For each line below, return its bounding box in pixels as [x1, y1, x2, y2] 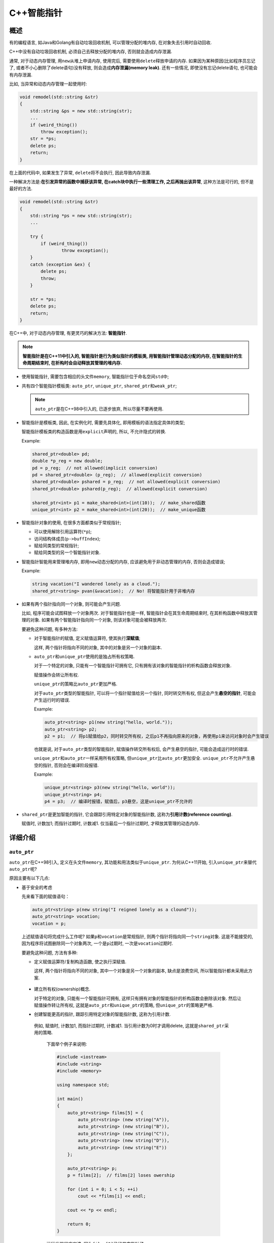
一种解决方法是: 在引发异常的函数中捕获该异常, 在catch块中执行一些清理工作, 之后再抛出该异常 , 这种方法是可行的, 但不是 [9, 178, 254, 184]
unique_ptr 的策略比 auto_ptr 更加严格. [34, 681, 118, 687]
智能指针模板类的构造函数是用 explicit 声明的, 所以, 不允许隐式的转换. [21, 429, 166, 435]
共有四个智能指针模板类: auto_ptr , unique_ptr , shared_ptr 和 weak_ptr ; [21, 383, 177, 389]
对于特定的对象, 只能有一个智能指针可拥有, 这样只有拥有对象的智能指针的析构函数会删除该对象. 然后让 [34, 995, 242, 1001]
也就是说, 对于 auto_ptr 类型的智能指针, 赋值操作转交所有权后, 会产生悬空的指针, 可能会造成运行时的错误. [34, 746, 249, 752]
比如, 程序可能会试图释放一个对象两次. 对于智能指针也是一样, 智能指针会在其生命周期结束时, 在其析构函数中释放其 [21, 610, 253, 616]
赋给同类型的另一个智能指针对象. [34, 549, 101, 555]
